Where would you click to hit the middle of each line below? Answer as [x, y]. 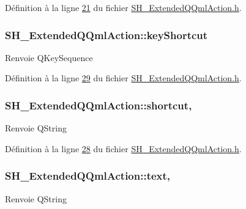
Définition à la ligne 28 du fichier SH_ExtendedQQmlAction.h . [123, 148]
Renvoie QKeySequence [49, 57]
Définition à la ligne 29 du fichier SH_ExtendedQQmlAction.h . [123, 78]
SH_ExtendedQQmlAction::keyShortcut [106, 35]
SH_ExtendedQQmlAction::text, [88, 176]
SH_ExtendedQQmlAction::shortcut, [99, 105]
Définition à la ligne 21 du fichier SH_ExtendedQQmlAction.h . [123, 7]
